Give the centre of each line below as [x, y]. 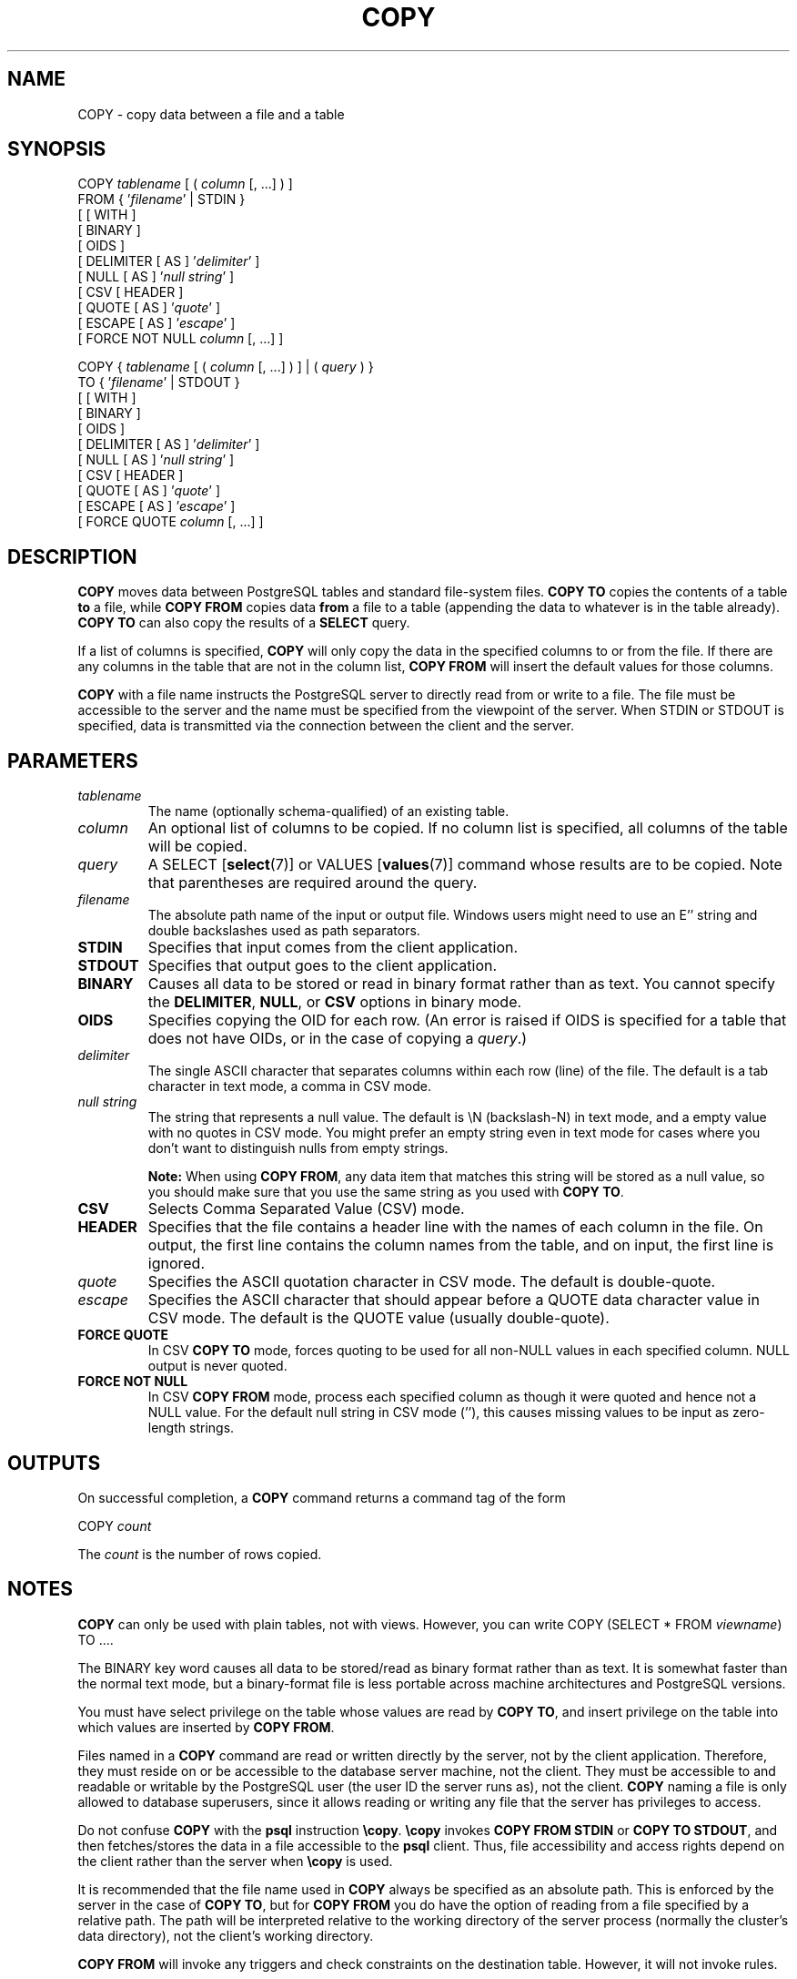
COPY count [115, 1525]
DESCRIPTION [72, 556]
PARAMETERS [73, 760]
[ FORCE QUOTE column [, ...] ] [171, 522]
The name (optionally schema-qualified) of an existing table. [328, 811]
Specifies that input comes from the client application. [333, 948]
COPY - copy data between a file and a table [211, 114]
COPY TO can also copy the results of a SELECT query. [244, 623]
